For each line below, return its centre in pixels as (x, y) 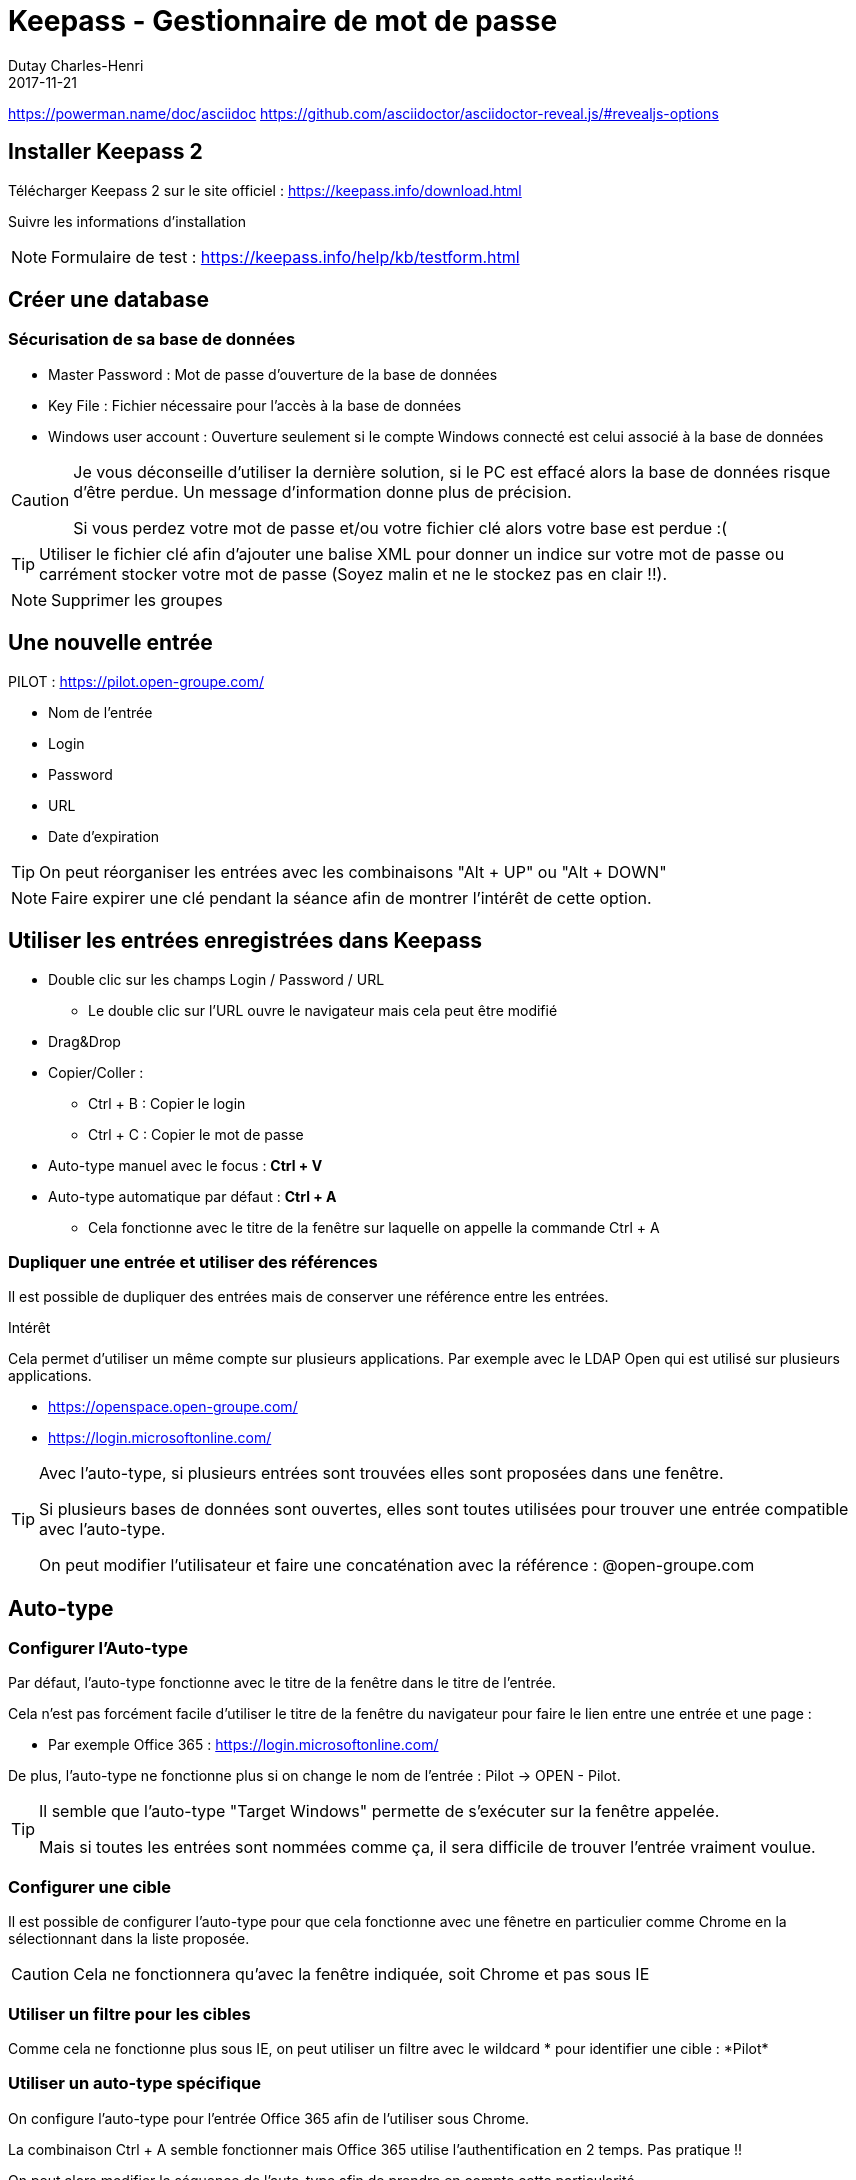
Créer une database (109, 300)
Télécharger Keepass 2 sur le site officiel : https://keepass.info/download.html (265, 190)
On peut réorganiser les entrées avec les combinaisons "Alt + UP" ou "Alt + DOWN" (353, 871)
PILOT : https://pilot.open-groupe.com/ (136, 681)
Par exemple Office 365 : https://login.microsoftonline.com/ (243, 1745)
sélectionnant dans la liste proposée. (129, 1939)
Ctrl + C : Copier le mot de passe (196, 1134)
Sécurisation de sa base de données (152, 339)
